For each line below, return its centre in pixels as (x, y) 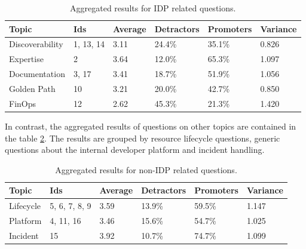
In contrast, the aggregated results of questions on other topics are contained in (151, 126)
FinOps (23, 103)
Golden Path (32, 88)
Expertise (26, 59)
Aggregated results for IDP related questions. (153, 8)
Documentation (37, 74)
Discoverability (36, 44)
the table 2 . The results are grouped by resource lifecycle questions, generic (143, 138)
